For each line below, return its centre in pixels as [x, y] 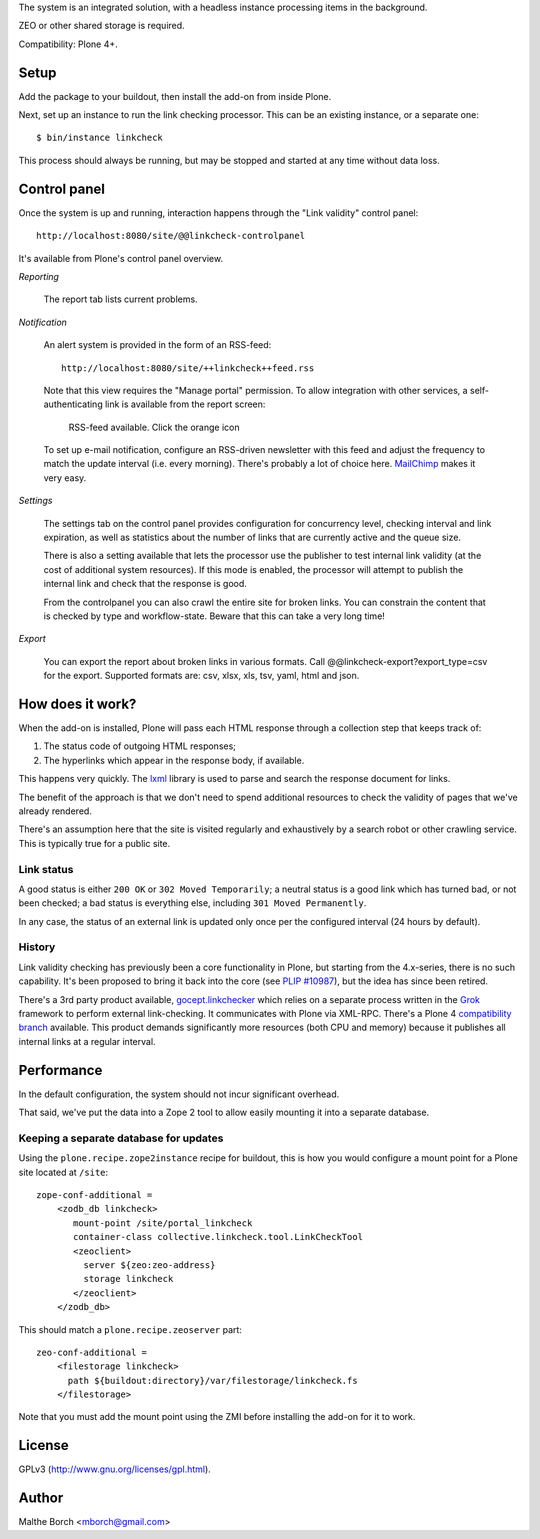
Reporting [39, 276]
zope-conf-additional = [94, 1195]
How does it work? [77, 703]
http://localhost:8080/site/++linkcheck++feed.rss [188, 368]
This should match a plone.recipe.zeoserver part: [130, 1329]
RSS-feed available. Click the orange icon [154, 427]
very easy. [65, 477]
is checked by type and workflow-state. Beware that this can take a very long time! [214, 616]
